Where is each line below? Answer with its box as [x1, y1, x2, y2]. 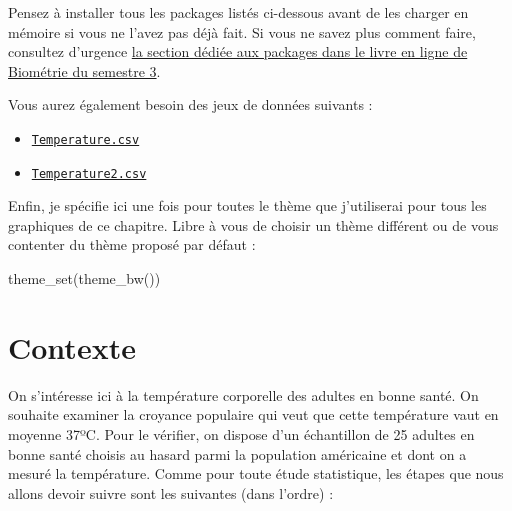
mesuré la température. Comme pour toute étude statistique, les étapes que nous [8, 463, 504, 484]
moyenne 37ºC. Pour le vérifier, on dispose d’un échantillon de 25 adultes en [8, 423, 475, 444]
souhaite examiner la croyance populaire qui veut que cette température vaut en [8, 404, 499, 425]
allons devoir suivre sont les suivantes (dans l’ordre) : [8, 482, 334, 503]
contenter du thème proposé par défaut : [8, 234, 256, 255]
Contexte [8, 326, 136, 367]
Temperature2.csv [31, 166, 147, 181]
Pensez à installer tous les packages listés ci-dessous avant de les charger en [8, 2, 469, 22]
